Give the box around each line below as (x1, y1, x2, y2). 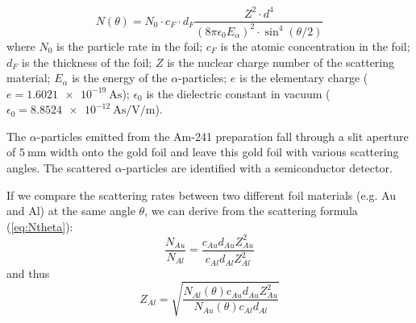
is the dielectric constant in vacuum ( (146, 85, 331, 101)
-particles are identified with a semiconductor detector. (122, 159, 393, 176)
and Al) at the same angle (6, 202, 135, 219)
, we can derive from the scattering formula (144, 202, 358, 219)
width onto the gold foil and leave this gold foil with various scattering (50, 143, 399, 160)
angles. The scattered (6, 159, 112, 176)
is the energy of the (72, 69, 168, 86)
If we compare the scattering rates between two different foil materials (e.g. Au (6, 186, 396, 203)
